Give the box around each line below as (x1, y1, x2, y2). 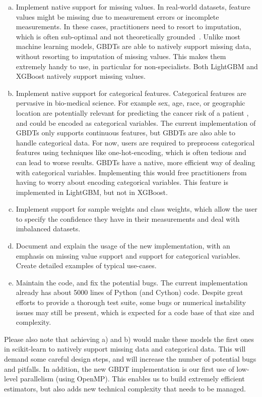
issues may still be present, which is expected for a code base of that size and (16, 307, 254, 317)
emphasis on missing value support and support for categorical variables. (16, 250, 241, 261)
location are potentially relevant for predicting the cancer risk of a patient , (16, 107, 249, 118)
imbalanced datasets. (16, 223, 81, 234)
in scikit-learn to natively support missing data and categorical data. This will (4, 343, 246, 354)
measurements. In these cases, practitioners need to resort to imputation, (16, 21, 241, 32)
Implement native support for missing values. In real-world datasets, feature (16, 2, 250, 12)
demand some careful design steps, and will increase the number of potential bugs (4, 354, 256, 364)
